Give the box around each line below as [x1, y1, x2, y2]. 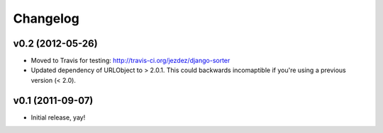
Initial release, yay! [30, 113, 86, 122]
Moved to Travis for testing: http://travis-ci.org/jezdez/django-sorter [30, 57, 231, 65]
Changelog [13, 11, 79, 26]
